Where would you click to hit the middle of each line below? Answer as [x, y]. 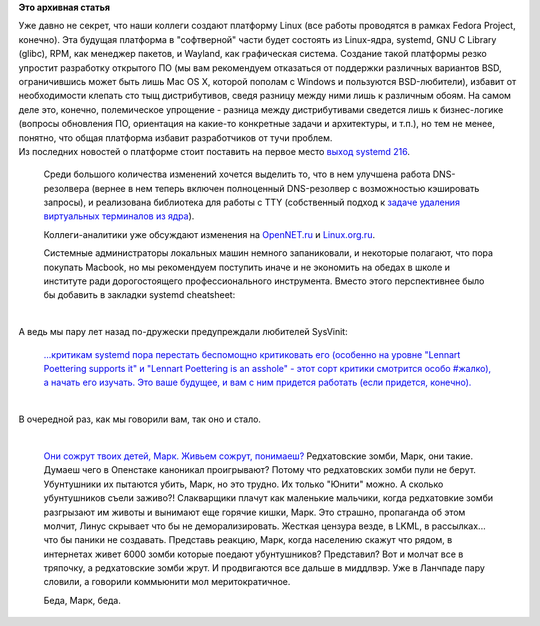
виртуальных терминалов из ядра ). [119, 216]
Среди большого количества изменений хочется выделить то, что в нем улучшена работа [237, 174]
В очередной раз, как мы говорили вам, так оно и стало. [140, 419]
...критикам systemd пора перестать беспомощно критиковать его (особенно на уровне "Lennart [252, 354]
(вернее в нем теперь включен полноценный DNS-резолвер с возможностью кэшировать [285, 188]
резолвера [66, 188]
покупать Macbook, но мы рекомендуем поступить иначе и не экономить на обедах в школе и [246, 267]
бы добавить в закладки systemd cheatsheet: [139, 295]
